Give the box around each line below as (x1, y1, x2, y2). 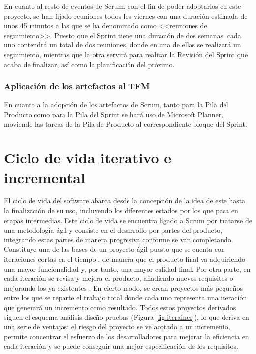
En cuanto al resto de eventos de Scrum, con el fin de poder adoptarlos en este (4, 1, 241, 11)
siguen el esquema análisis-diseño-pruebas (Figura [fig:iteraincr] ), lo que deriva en (4, 312, 249, 322)
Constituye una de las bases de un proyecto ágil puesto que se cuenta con (4, 244, 225, 254)
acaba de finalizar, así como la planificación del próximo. (4, 59, 175, 69)
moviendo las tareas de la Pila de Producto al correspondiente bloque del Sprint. (4, 118, 247, 129)
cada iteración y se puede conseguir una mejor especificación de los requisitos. (4, 341, 238, 351)
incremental (4, 167, 85, 187)
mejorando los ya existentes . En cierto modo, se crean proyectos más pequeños (4, 282, 243, 293)
